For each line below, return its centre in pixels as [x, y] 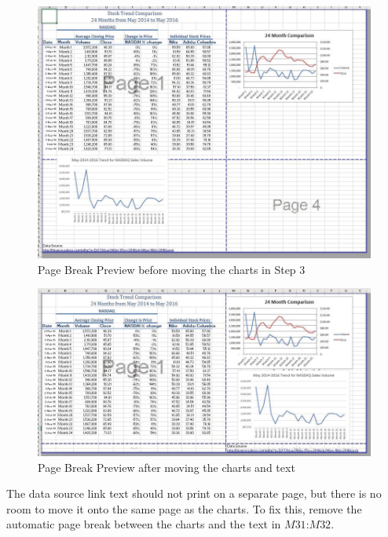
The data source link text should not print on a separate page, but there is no [194, 493]
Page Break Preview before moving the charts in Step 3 [172, 269]
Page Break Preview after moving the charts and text [167, 467]
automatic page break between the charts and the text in [144, 524]
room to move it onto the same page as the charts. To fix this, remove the [184, 508]
